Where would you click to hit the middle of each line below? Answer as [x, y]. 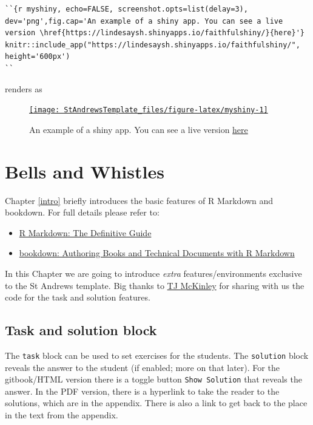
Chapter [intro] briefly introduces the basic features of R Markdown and [139, 200]
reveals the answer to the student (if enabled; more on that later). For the [142, 367]
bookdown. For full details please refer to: [82, 212]
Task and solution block [81, 330]
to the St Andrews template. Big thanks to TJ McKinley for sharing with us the [155, 285]
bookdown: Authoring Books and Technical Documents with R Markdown [157, 253]
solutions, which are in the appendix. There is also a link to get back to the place [156, 403]
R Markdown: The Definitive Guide [85, 232]
